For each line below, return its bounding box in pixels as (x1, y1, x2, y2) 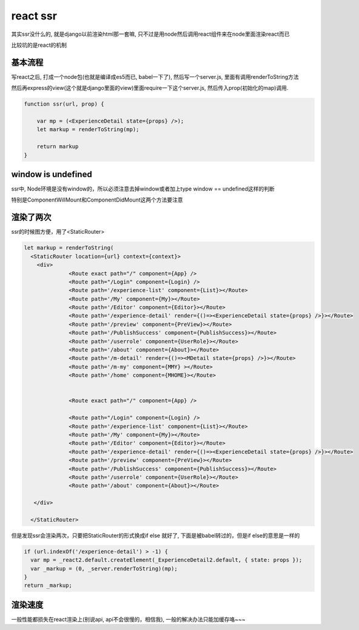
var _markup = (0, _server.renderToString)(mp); (30, 565, 178, 572)
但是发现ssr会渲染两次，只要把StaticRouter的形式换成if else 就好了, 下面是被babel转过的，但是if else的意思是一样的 (11, 532, 300, 539)
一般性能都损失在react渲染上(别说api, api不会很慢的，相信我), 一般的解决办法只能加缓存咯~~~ (11, 615, 246, 623)
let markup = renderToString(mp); (36, 126, 139, 133)
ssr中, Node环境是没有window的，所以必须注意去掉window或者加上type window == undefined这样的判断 (11, 185, 275, 192)
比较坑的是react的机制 (11, 41, 67, 49)
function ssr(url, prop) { (24, 101, 104, 107)
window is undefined (11, 169, 92, 179)
